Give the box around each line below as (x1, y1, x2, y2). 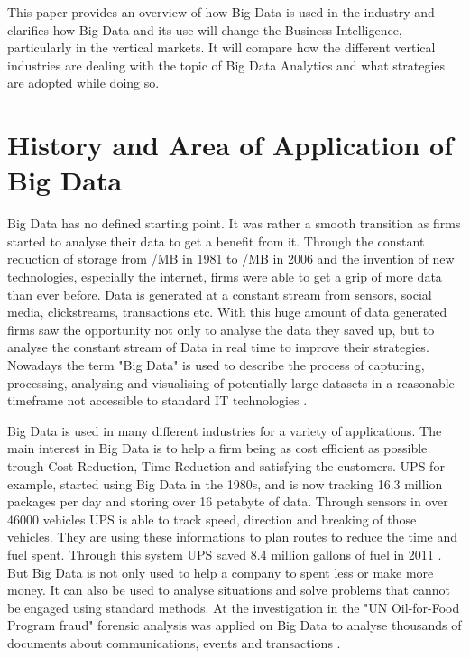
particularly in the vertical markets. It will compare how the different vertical (7, 38, 436, 57)
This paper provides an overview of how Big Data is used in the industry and (7, 3, 435, 21)
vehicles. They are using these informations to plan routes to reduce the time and (7, 527, 458, 546)
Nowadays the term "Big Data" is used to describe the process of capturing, (7, 356, 425, 375)
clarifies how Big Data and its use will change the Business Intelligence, (7, 20, 402, 39)
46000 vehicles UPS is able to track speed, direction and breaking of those (7, 509, 417, 528)
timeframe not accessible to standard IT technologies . (7, 391, 308, 410)
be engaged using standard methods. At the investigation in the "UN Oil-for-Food (7, 598, 460, 616)
